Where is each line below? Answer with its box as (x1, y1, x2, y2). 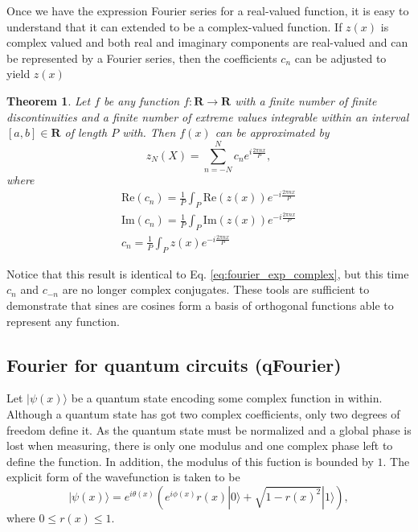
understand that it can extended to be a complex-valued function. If (6, 18, 342, 35)
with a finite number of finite (235, 92, 377, 109)
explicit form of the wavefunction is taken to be (6, 468, 240, 485)
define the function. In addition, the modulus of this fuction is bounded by (6, 452, 374, 469)
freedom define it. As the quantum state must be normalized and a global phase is (6, 421, 412, 438)
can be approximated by (215, 124, 330, 141)
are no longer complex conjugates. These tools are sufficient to (62, 281, 370, 298)
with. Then (122, 124, 176, 141)
